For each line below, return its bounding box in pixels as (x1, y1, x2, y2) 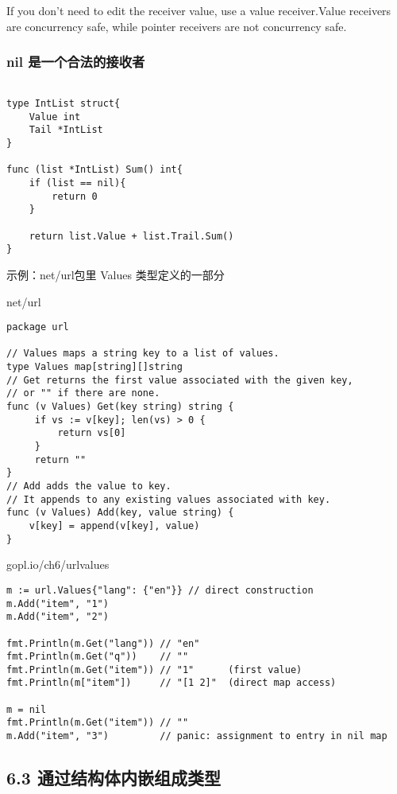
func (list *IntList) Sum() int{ (6, 164, 183, 176)
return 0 (52, 190, 98, 202)
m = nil (6, 703, 47, 715)
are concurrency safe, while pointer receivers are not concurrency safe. (6, 18, 347, 34)
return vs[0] (57, 427, 126, 439)
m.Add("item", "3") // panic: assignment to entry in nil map (6, 730, 387, 742)
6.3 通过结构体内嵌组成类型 (6, 765, 221, 790)
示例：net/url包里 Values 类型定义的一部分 (6, 266, 225, 282)
